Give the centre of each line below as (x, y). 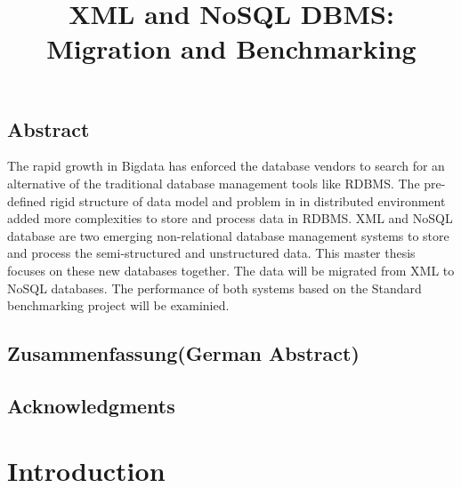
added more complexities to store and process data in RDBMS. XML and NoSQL (230, 218)
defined (27, 200)
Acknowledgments (91, 405)
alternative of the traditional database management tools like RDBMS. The (214, 183)
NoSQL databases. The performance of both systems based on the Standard (214, 288)
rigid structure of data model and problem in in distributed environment (248, 200)
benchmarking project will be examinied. (118, 305)
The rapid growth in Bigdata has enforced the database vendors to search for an (226, 166)
